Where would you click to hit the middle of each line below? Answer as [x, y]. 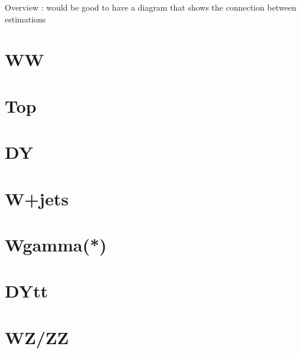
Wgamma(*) [56, 244]
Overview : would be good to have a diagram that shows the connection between [151, 7]
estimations [25, 19]
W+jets [37, 198]
